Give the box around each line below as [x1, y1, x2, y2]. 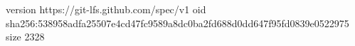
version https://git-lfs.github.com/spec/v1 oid [6, 2, 206, 16]
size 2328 [6, 29, 45, 44]
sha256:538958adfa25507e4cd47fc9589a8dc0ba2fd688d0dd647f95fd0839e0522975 [6, 15, 349, 30]
